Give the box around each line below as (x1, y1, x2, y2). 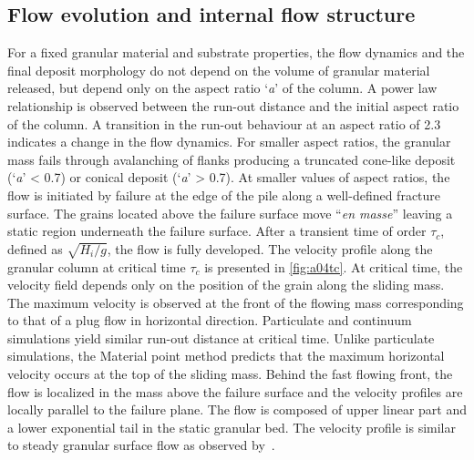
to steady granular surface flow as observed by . (7, 435, 275, 455)
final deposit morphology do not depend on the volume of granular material (7, 60, 430, 79)
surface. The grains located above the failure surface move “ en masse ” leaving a (7, 203, 453, 222)
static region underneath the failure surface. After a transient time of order (7, 221, 427, 240)
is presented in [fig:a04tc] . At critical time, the (204, 257, 463, 276)
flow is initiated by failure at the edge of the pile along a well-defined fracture (7, 185, 441, 204)
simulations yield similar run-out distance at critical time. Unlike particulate (7, 328, 435, 347)
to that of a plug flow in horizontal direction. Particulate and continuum (7, 311, 412, 330)
